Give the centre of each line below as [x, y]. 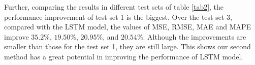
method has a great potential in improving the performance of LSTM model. [124, 56]
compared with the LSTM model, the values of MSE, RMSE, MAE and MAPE [128, 27]
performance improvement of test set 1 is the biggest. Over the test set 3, [118, 17]
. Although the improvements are [195, 36]
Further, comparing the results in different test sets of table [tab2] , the [114, 7]
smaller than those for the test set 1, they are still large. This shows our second [127, 46]
